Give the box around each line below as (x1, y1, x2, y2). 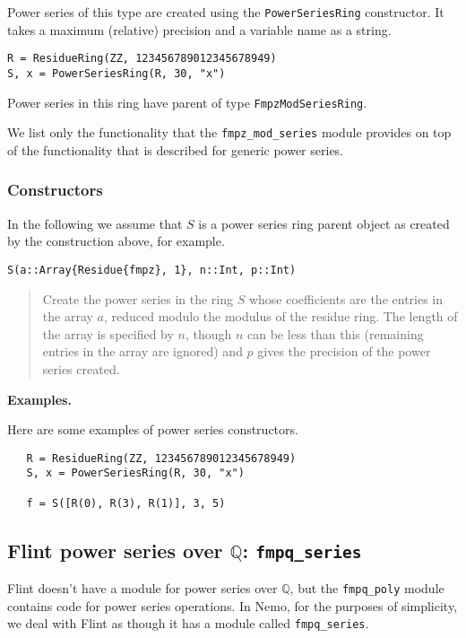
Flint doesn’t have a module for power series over (7, 579, 278, 598)
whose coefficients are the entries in (248, 289, 444, 308)
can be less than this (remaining (247, 324, 424, 343)
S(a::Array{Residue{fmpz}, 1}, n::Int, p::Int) (7, 263, 297, 276)
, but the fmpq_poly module (289, 579, 444, 598)
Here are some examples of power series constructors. (7, 420, 298, 439)
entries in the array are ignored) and (42, 342, 243, 361)
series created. (42, 359, 120, 378)
